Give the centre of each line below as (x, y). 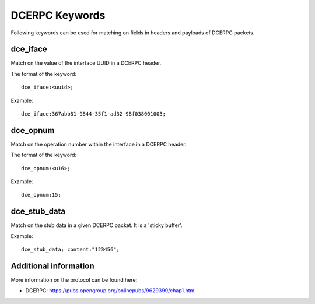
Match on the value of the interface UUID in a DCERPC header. (86, 63)
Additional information (52, 266)
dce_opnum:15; (41, 195)
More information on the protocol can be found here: (74, 280)
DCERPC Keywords (58, 15)
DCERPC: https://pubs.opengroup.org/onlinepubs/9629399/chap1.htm (110, 291)
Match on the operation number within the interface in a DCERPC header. (99, 144)
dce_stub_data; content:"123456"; (70, 250)
